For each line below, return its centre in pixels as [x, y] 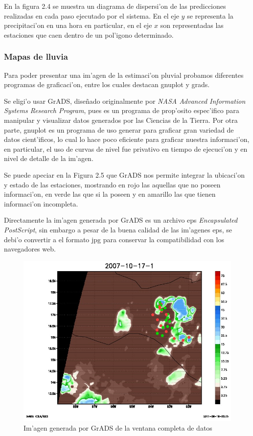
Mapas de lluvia [36, 57]
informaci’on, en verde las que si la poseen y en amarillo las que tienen [110, 194]
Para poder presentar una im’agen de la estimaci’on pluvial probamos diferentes [124, 75]
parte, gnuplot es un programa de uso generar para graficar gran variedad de [119, 129]
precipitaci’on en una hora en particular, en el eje [78, 25]
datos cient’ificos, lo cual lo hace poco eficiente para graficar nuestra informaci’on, [127, 139]
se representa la [210, 15]
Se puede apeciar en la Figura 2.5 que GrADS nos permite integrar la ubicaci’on [124, 174]
